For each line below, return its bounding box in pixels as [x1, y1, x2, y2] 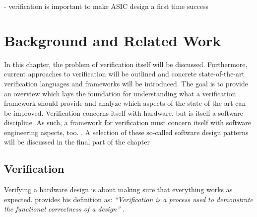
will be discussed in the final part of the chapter [4, 137, 150, 147]
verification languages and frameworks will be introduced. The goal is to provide [4, 78, 248, 88]
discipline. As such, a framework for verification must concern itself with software [4, 117, 252, 128]
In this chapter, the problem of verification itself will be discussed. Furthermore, [4, 59, 248, 69]
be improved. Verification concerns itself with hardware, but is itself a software [4, 107, 244, 118]
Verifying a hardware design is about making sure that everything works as [4, 184, 233, 195]
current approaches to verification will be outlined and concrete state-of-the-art [4, 69, 245, 79]
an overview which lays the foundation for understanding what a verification [4, 88, 236, 98]
